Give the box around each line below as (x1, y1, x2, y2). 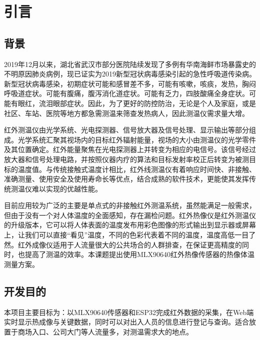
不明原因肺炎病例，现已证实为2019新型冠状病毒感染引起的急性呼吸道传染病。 (4, 68, 256, 79)
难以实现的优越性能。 (31, 183, 102, 193)
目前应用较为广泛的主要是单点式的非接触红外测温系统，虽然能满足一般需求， (4, 200, 256, 210)
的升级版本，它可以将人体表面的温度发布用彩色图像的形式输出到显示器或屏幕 (4, 219, 256, 230)
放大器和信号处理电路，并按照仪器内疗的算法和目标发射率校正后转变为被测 (4, 153, 249, 164)
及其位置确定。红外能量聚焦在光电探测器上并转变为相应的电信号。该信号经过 (4, 144, 256, 154)
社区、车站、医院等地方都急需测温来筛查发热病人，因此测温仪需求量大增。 (4, 107, 249, 118)
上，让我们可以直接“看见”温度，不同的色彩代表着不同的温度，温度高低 (4, 229, 235, 240)
